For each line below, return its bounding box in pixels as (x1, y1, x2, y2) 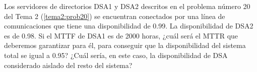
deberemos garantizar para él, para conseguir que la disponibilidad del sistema (4, 40, 246, 50)
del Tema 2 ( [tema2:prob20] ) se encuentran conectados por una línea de (4, 10, 225, 21)
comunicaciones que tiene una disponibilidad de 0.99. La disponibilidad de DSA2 (4, 20, 253, 31)
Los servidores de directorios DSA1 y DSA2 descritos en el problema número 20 (4, 1, 250, 11)
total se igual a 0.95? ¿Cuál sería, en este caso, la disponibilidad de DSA (4, 49, 228, 60)
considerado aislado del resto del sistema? (4, 59, 133, 70)
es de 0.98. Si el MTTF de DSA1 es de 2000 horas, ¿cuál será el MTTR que (4, 30, 238, 40)
